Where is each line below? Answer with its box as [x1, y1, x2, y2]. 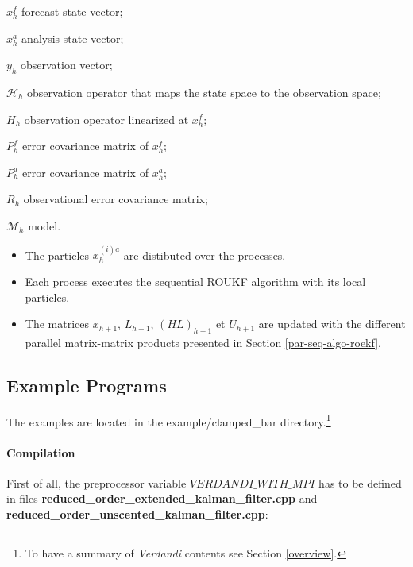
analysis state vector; [21, 29, 124, 46]
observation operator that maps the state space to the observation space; [27, 83, 381, 100]
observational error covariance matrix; [23, 191, 208, 207]
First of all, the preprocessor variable [6, 474, 187, 491]
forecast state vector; [21, 3, 123, 19]
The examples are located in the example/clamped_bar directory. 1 [6, 411, 331, 430]
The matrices [25, 315, 90, 332]
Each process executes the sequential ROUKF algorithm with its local [25, 272, 366, 289]
